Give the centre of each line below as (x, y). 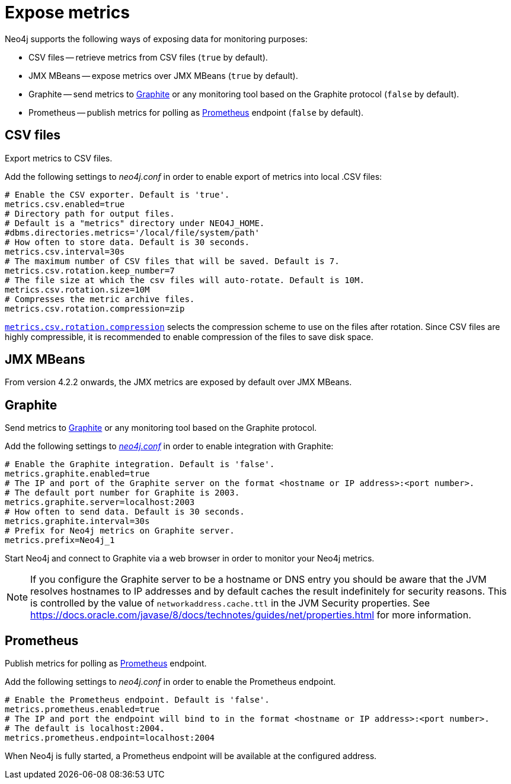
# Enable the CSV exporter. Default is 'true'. (117, 194)
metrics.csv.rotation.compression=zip (95, 308)
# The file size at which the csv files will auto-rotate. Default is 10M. (185, 280)
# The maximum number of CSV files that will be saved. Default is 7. (172, 261)
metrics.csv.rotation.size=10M (77, 289)
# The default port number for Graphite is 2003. (122, 493)
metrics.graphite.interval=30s (77, 521)
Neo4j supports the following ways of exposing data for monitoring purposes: (156, 39)
